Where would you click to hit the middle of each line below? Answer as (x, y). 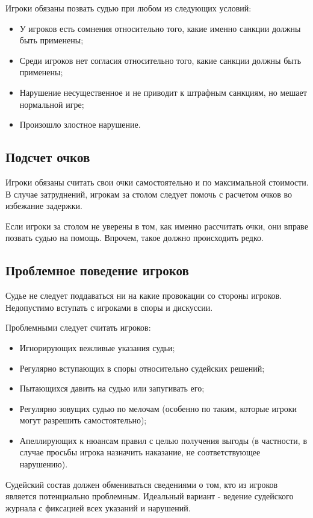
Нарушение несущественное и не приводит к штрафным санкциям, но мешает (163, 92)
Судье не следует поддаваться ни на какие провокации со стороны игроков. (144, 295)
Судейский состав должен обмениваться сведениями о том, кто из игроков (142, 484)
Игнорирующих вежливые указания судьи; (97, 347)
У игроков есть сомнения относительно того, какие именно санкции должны (160, 28)
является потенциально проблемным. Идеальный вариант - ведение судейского (150, 496)
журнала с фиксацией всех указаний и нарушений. (98, 507)
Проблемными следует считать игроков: (78, 327)
